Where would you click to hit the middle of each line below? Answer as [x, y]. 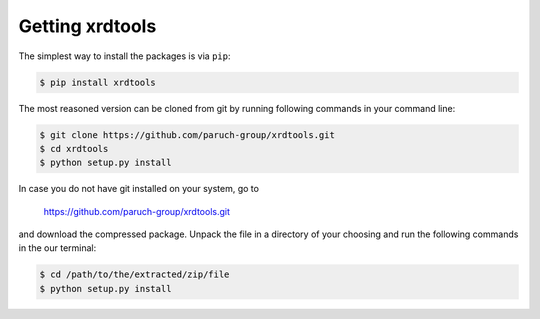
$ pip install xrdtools [98, 82]
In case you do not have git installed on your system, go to [139, 189]
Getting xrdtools [87, 26]
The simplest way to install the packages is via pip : [124, 56]
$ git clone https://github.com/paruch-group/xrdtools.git [187, 134]
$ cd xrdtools [74, 148]
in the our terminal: [57, 248]
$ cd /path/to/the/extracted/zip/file [134, 274]
